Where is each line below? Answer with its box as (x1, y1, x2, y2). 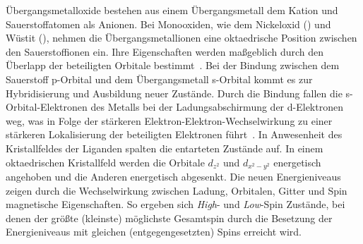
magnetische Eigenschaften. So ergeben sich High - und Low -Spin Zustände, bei (6, 197, 345, 212)
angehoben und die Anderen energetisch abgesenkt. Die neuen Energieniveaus (6, 169, 341, 183)
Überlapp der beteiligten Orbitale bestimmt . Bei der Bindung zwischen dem (6, 58, 340, 73)
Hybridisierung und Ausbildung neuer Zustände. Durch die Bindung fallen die (6, 85, 343, 100)
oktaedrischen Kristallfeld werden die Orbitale (6, 154, 205, 169)
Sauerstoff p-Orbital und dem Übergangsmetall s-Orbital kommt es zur (6, 71, 313, 86)
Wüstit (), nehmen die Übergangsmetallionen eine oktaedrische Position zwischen (6, 30, 357, 45)
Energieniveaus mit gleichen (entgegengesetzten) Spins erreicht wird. (6, 224, 302, 239)
